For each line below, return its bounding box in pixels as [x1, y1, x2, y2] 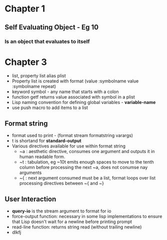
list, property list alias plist [11, 73, 66, 79]
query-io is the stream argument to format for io [11, 208, 111, 214]
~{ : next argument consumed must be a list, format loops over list [19, 175, 156, 181]
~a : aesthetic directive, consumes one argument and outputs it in [19, 148, 155, 154]
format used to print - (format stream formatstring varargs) [11, 132, 133, 138]
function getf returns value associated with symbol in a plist [11, 94, 135, 100]
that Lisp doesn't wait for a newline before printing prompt [11, 218, 132, 225]
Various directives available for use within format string [11, 143, 126, 149]
